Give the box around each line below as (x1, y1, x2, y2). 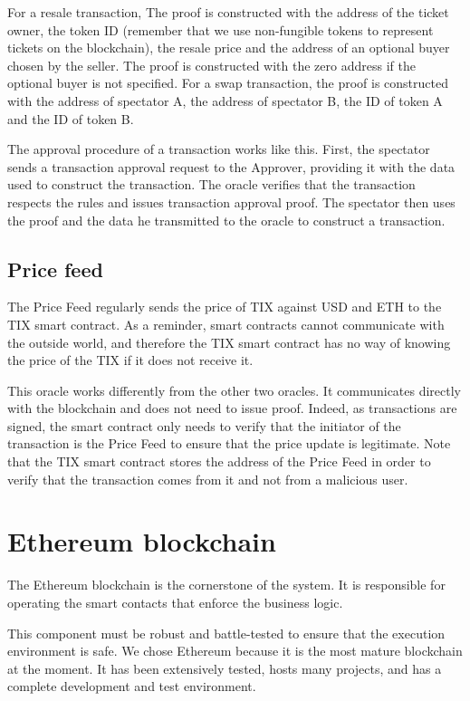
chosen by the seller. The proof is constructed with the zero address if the (7, 55, 416, 74)
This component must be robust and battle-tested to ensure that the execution (7, 623, 446, 642)
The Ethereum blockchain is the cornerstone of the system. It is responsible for (7, 575, 446, 594)
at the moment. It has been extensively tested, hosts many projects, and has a (7, 658, 442, 677)
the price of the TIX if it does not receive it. (7, 350, 254, 370)
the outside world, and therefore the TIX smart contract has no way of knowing (7, 332, 451, 351)
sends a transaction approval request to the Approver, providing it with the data (7, 157, 456, 176)
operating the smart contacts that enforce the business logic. (7, 592, 343, 611)
